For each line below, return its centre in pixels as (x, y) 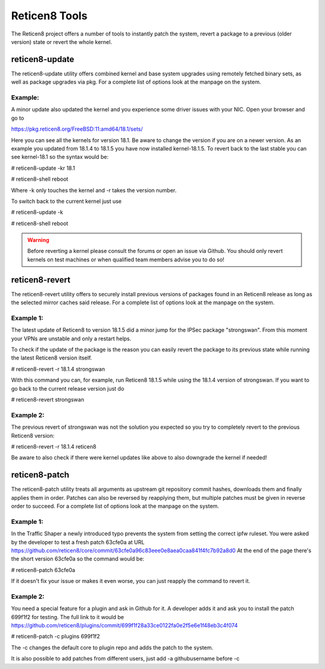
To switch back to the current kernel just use (67, 201)
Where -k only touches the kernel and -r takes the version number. (94, 190)
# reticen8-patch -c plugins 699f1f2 (56, 636)
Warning (38, 240)
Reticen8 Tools (49, 16)
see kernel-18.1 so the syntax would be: (60, 157)
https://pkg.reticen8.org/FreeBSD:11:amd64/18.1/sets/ (77, 129)
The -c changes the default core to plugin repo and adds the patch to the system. (112, 647)
